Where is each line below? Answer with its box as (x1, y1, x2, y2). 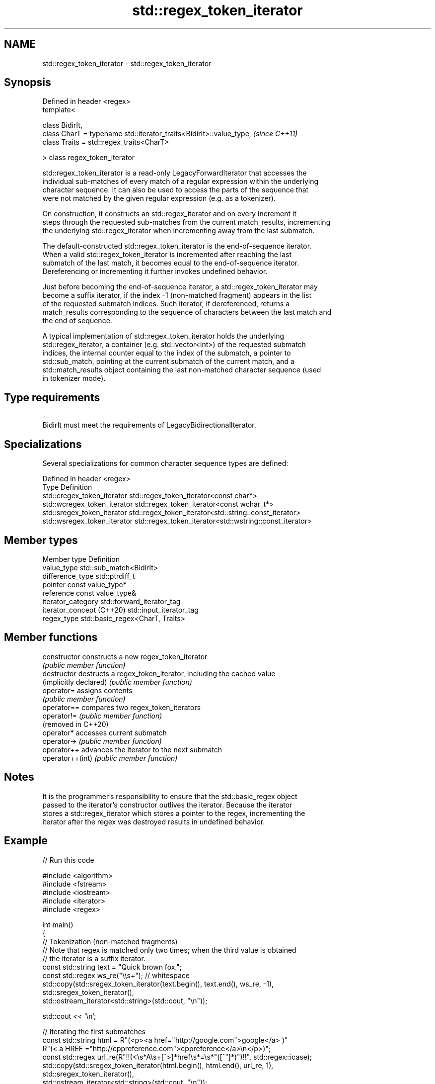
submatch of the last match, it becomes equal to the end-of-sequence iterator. (42, 259, 299, 268)
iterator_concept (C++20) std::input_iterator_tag (42, 605, 199, 614)
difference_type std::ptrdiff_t (42, 571, 135, 580)
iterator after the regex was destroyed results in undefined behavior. (42, 817, 265, 826)
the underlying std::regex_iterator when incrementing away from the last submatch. (42, 226, 315, 235)
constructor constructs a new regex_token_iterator (42, 652, 208, 661)
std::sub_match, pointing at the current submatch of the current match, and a (42, 357, 294, 366)
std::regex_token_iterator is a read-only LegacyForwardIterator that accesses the (42, 169, 307, 178)
